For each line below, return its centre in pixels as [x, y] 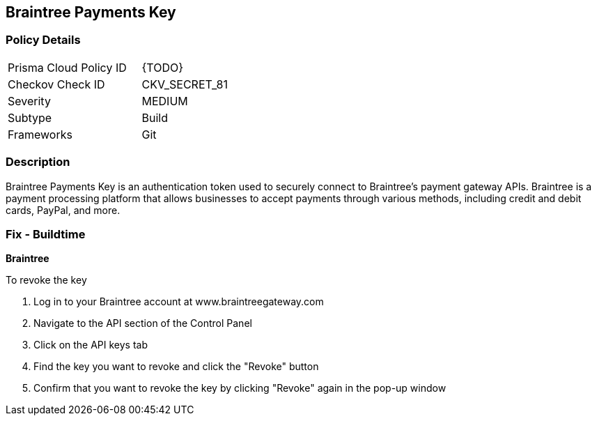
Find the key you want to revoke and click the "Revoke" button [176, 367]
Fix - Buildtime [46, 234]
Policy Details [43, 40]
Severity [29, 101]
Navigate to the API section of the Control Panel [143, 323]
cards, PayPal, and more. [63, 210]
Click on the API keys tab [91, 345]
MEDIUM [165, 101]
